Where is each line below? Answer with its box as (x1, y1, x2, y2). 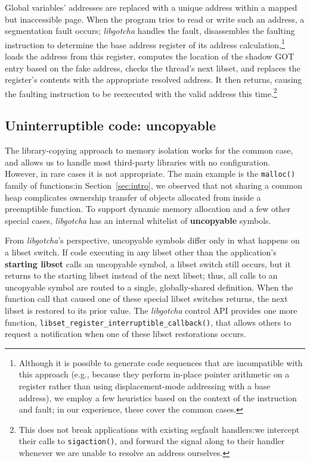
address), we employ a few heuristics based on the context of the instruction (18, 391, 297, 404)
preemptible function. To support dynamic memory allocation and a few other (5, 202, 290, 215)
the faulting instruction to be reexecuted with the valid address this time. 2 (5, 85, 277, 99)
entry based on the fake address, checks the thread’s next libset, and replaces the (5, 61, 300, 74)
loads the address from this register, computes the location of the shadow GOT (5, 50, 294, 63)
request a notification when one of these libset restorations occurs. (5, 327, 246, 340)
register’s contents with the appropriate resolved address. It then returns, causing (5, 73, 302, 86)
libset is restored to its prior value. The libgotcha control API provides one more (5, 304, 297, 317)
